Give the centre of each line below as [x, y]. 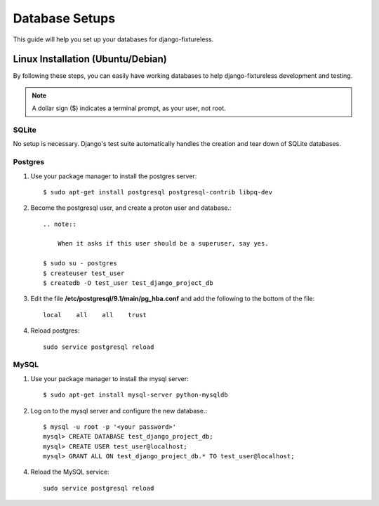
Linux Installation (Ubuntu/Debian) [90, 59]
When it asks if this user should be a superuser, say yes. [163, 244]
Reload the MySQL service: [70, 472]
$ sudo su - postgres [80, 264]
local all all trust [95, 315]
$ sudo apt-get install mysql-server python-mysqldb [135, 395]
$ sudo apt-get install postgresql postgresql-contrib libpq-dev [158, 192]
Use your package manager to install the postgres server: [114, 176]
